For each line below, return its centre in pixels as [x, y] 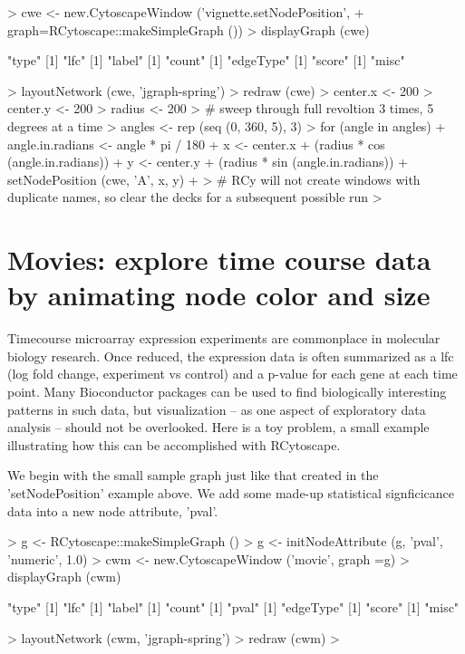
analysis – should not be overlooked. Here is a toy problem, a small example [218, 427]
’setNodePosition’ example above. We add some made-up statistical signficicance [231, 493]
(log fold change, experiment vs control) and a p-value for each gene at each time [232, 374]
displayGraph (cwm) [64, 577]
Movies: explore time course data [219, 260]
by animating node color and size [219, 295]
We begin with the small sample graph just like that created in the [193, 475]
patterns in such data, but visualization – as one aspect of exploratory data [217, 409]
